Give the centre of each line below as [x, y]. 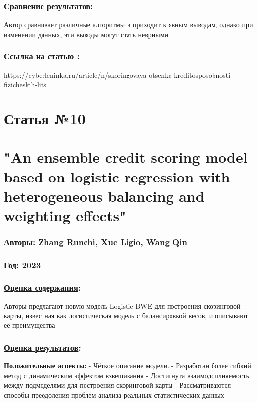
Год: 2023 [22, 264]
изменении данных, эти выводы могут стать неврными [86, 34]
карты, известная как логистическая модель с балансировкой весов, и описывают [126, 315]
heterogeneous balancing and [104, 196]
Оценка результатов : [43, 347]
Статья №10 [45, 118]
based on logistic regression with [117, 176]
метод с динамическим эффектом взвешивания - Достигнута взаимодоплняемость [127, 375]
